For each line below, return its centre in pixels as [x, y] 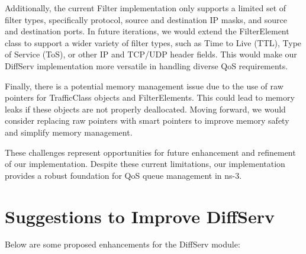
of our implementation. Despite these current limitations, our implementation [145, 164]
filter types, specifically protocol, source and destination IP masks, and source [146, 19]
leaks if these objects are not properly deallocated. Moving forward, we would [145, 109]
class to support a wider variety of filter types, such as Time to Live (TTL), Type [153, 42]
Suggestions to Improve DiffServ [140, 216]
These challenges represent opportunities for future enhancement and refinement [150, 152]
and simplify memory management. [69, 132]
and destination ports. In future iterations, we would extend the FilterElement [147, 31]
